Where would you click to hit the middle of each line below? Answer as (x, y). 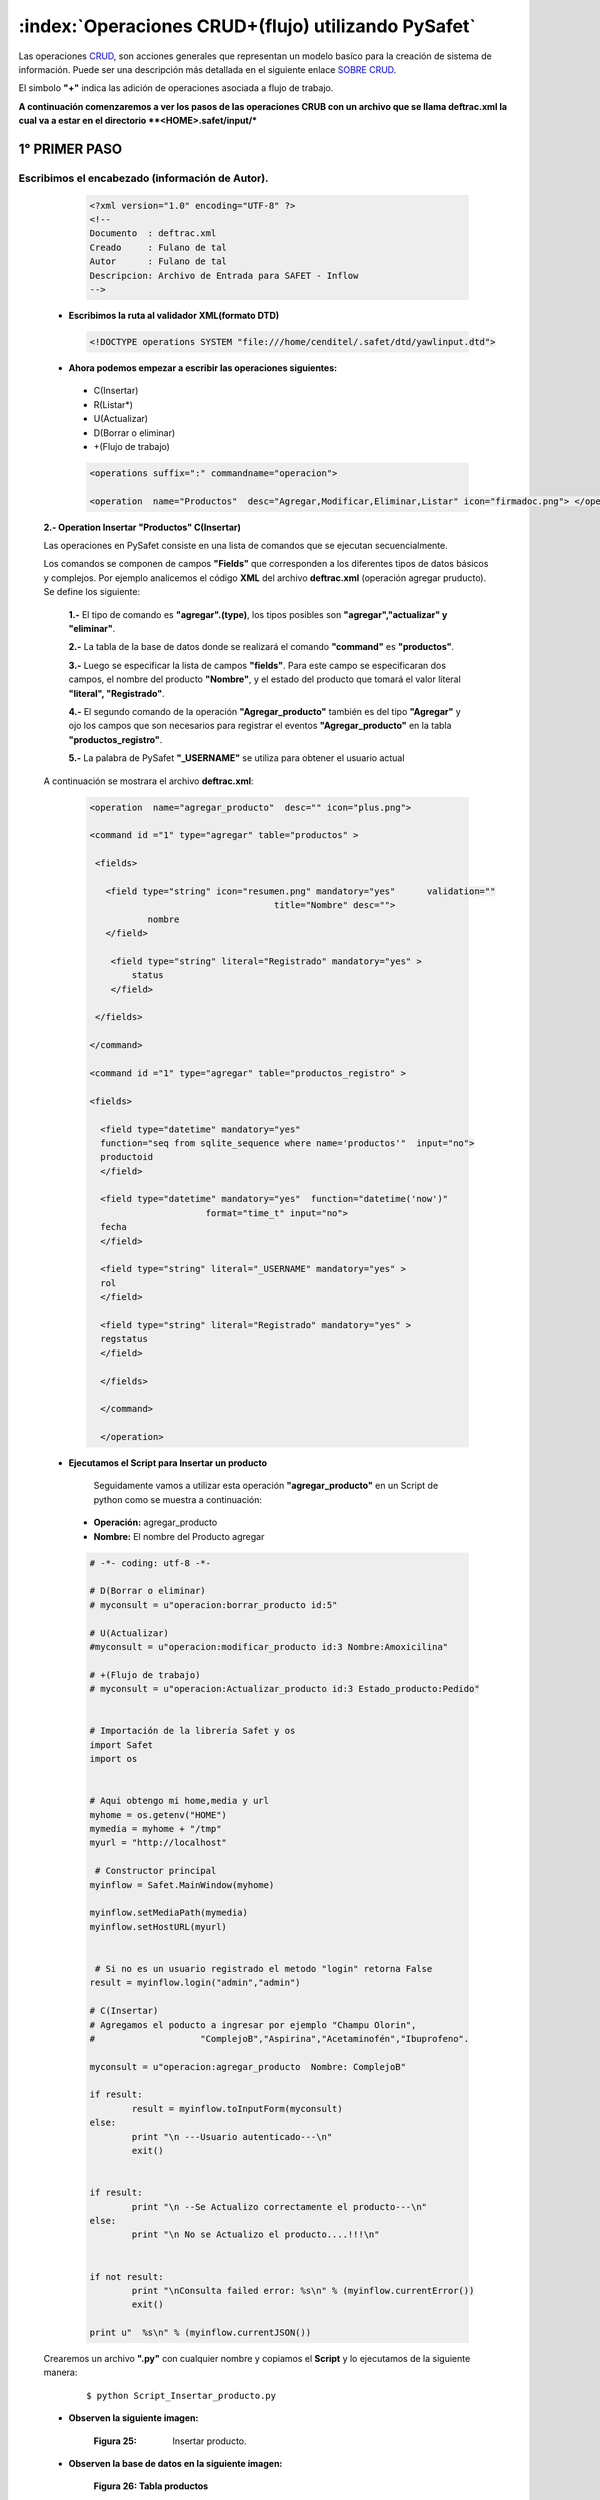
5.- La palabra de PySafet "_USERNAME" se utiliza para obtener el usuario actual (236, 758)
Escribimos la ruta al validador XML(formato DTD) (174, 315)
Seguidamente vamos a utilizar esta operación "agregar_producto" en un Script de (266, 1486)
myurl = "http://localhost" (158, 1843)
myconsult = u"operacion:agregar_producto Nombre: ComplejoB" (248, 2066)
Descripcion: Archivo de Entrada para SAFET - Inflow (224, 275)
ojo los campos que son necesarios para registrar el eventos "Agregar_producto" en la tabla (260, 726)
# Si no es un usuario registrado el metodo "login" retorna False (264, 1968)
